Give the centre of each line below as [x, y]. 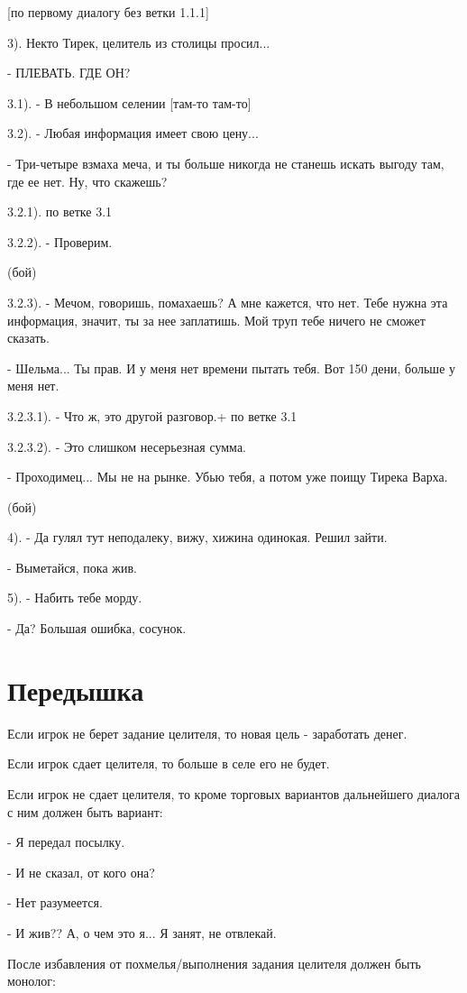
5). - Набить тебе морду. [75, 598]
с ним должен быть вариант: [85, 811]
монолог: [32, 981]
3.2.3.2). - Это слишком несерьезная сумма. [127, 446]
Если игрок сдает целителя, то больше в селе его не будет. [169, 763]
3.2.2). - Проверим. [60, 241]
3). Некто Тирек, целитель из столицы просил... [139, 42]
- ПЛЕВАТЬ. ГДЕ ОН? [69, 73]
